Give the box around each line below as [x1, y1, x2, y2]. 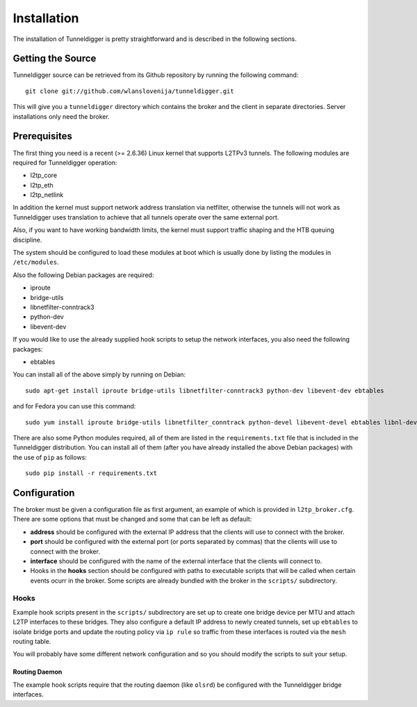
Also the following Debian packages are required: [13, 271, 154, 279]
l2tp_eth [30, 181, 54, 189]
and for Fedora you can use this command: [13, 402, 136, 410]
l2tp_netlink [30, 191, 64, 199]
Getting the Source [13, 53, 97, 65]
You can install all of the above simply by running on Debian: [13, 370, 186, 379]
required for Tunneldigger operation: [13, 158, 117, 167]
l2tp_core [30, 171, 58, 180]
